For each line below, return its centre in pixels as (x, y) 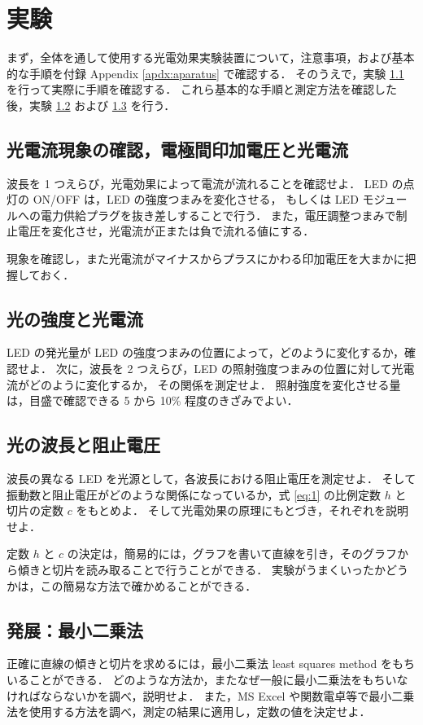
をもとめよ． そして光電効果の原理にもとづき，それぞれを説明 (242, 510)
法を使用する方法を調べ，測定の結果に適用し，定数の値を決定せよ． (189, 712)
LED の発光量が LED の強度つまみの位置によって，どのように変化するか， (206, 352)
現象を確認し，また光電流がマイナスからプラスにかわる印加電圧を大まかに (206, 259)
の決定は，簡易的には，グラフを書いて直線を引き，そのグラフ (232, 554)
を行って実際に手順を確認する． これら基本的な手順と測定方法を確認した (202, 89)
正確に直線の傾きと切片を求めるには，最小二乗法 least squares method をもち (211, 663)
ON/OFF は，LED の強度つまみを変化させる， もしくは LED (196, 199)
